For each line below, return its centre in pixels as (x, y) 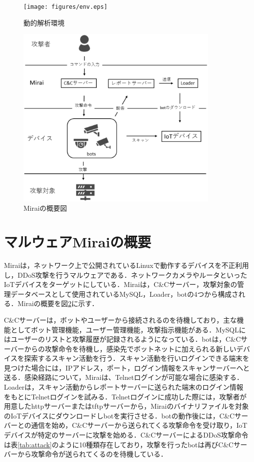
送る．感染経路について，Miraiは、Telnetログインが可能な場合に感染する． (124, 377)
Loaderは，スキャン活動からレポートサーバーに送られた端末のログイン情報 (124, 387)
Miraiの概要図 (45, 208)
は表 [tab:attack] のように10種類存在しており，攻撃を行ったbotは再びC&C (119, 444)
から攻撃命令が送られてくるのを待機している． (92, 454)
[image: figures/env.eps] (65, 7)
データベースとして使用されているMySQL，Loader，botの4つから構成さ (124, 294)
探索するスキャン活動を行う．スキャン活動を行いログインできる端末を (137, 358)
